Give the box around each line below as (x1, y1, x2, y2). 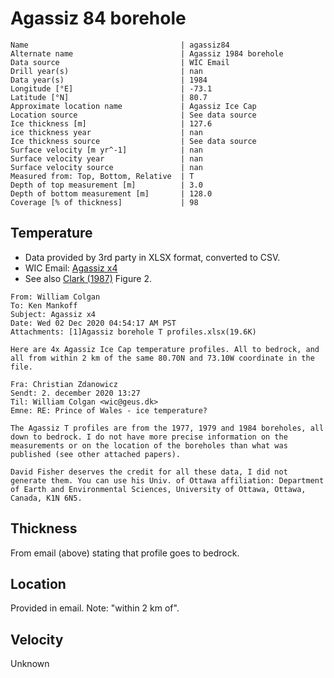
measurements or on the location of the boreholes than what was (10, 440, 288, 451)
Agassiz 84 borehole (10, 7, 187, 30)
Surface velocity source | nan (10, 162, 203, 172)
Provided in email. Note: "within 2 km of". (10, 602, 180, 614)
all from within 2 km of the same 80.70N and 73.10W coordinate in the (10, 353, 315, 363)
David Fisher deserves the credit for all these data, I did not (10, 467, 288, 477)
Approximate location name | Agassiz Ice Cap (10, 101, 257, 111)
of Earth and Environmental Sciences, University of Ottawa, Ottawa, (10, 484, 307, 494)
